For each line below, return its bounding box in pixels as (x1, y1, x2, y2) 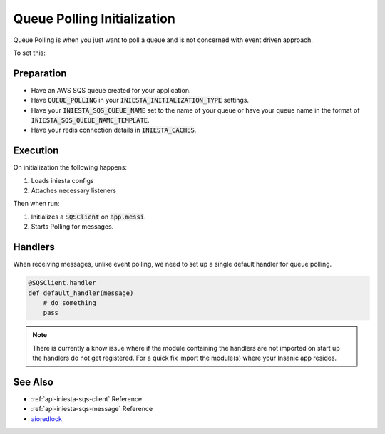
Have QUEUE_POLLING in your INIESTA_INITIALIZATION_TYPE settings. (31, 96, 250, 105)
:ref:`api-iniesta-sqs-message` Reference (31, 405, 153, 413)
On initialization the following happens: (13, 163, 128, 172)
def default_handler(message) (28, 289, 134, 297)
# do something (43, 299, 96, 306)
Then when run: (13, 200, 60, 208)
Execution (13, 145, 59, 157)
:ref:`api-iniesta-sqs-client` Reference (31, 395, 143, 403)
